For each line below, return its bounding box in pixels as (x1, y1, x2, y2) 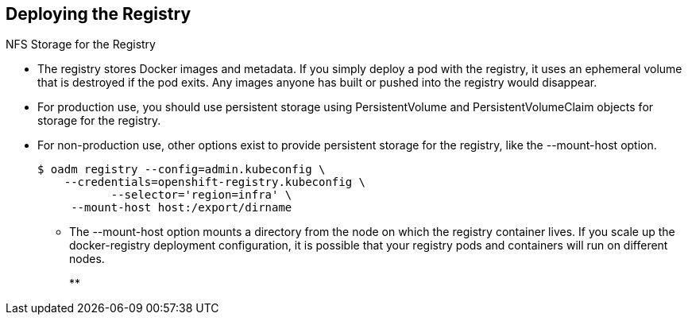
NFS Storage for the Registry (6, 37, 156, 52)
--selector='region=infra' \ (110, 188, 292, 202)
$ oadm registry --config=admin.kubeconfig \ (37, 163, 326, 176)
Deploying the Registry (6, 4, 191, 24)
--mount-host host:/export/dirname (71, 201, 292, 215)
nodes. (69, 252, 105, 266)
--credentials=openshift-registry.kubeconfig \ (64, 176, 366, 189)
